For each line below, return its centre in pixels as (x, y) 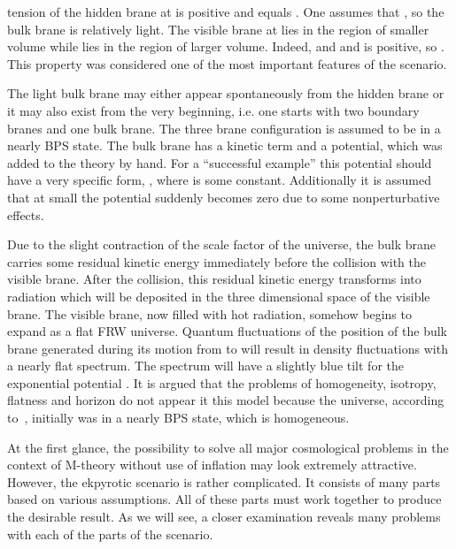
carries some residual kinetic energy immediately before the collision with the (216, 261)
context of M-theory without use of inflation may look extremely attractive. (212, 465)
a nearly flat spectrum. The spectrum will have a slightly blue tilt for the (205, 366)
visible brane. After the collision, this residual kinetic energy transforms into (214, 279)
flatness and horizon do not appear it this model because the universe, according (226, 400)
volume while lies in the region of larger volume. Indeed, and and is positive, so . (226, 46)
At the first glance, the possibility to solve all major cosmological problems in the (228, 447)
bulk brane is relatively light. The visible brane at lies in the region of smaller (218, 29)
